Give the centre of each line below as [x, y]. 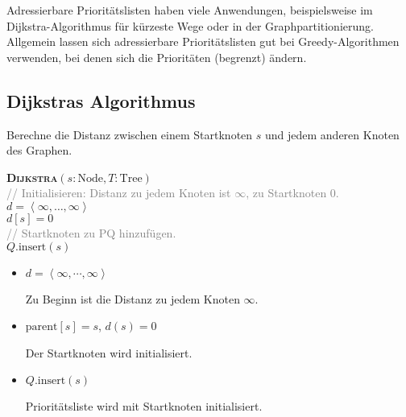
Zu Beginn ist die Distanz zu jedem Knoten [133, 298]
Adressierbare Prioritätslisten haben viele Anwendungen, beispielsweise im [190, 10]
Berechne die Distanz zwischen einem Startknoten [130, 134]
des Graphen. [39, 150]
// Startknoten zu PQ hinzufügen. [91, 232]
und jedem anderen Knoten [332, 134]
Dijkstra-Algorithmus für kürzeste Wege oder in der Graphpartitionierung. [190, 25]
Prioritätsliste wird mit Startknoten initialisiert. [144, 406]
